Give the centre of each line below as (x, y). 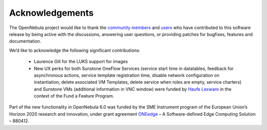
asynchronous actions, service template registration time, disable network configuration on (127, 75)
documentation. (25, 41)
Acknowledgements (51, 13)
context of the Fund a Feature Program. (74, 96)
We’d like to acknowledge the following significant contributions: (75, 50)
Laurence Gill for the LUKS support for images (81, 62)
